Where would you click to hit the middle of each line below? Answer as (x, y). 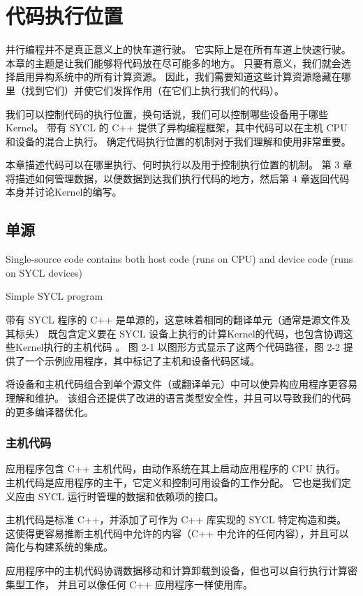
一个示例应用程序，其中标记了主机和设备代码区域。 (142, 360)
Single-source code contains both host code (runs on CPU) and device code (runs (179, 259)
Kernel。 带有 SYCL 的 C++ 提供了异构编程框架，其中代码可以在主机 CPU (177, 128)
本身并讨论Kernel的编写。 (64, 192)
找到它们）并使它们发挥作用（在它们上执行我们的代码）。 (154, 90)
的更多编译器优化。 (50, 411)
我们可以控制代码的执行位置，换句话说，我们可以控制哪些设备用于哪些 (167, 114)
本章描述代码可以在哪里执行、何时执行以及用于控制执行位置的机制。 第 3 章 (179, 165)
